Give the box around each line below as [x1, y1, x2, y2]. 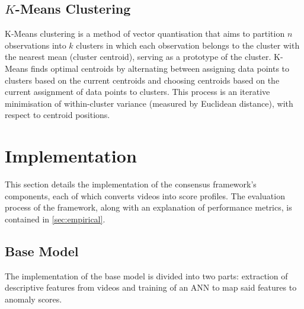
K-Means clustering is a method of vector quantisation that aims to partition [5, 27, 285, 40]
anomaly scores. [5, 292, 62, 305]
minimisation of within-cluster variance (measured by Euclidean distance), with [5, 97, 293, 109]
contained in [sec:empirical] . [5, 212, 105, 225]
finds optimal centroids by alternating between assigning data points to [31, 62, 290, 74]
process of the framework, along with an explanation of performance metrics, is [5, 201, 292, 214]
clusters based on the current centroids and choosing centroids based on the [5, 74, 280, 86]
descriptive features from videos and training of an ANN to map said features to [5, 281, 297, 294]
